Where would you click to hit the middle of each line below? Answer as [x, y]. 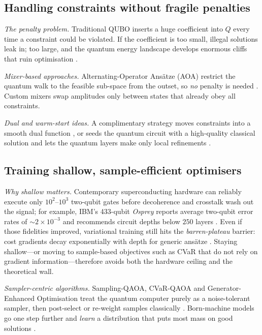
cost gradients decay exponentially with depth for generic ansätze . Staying [121, 241]
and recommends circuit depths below [121, 221]
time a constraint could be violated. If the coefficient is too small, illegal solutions [131, 38]
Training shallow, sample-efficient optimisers [123, 170]
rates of [16, 221]
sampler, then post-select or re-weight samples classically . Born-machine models [129, 308]
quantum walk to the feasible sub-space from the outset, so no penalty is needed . [131, 86]
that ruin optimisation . [41, 58]
